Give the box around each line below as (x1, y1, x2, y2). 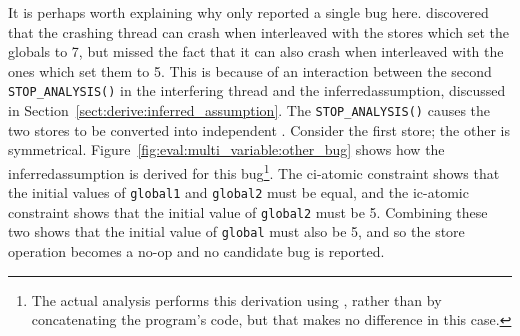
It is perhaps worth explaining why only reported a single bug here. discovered (8, 2, 489, 22)
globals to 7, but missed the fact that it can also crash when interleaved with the (8, 41, 504, 62)
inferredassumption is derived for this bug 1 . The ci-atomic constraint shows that (8, 159, 500, 183)
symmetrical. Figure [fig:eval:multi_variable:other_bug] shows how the (8, 139, 445, 160)
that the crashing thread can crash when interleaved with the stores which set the (8, 21, 510, 42)
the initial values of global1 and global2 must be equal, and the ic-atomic (8, 182, 469, 203)
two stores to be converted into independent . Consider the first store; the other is (8, 119, 510, 140)
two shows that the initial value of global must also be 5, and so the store (8, 221, 465, 242)
